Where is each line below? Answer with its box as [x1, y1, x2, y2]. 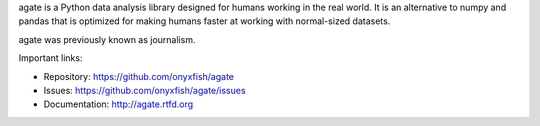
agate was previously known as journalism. [18, 33, 196, 45]
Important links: [18, 52, 83, 64]
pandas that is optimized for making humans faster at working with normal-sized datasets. [18, 15, 391, 27]
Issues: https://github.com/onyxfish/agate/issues [43, 84, 246, 96]
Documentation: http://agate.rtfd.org [43, 98, 194, 110]
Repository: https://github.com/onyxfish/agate [43, 70, 235, 82]
